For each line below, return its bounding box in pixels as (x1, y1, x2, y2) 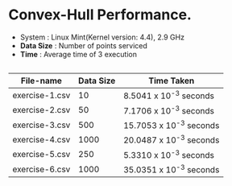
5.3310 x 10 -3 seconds (123, 147, 215, 160)
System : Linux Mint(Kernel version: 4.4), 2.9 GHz (19, 32, 185, 42)
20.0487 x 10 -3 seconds (123, 133, 220, 146)
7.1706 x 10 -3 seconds (123, 103, 215, 116)
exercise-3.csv (12, 119, 71, 130)
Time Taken (148, 75, 195, 86)
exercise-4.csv (12, 134, 71, 145)
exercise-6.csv (12, 163, 71, 175)
